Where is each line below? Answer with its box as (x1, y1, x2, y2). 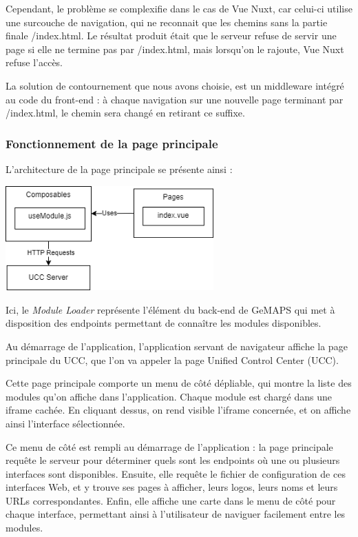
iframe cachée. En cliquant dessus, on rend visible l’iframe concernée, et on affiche (6, 403, 351, 417)
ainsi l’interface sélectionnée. (6, 416, 125, 430)
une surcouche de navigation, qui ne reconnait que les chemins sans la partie (6, 14, 328, 29)
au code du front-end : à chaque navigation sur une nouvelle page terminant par (6, 92, 344, 106)
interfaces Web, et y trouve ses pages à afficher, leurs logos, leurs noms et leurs (6, 480, 338, 494)
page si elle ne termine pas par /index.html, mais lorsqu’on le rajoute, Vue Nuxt (6, 41, 344, 56)
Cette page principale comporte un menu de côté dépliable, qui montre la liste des (6, 376, 352, 390)
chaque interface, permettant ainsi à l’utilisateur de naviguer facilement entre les (6, 507, 346, 521)
